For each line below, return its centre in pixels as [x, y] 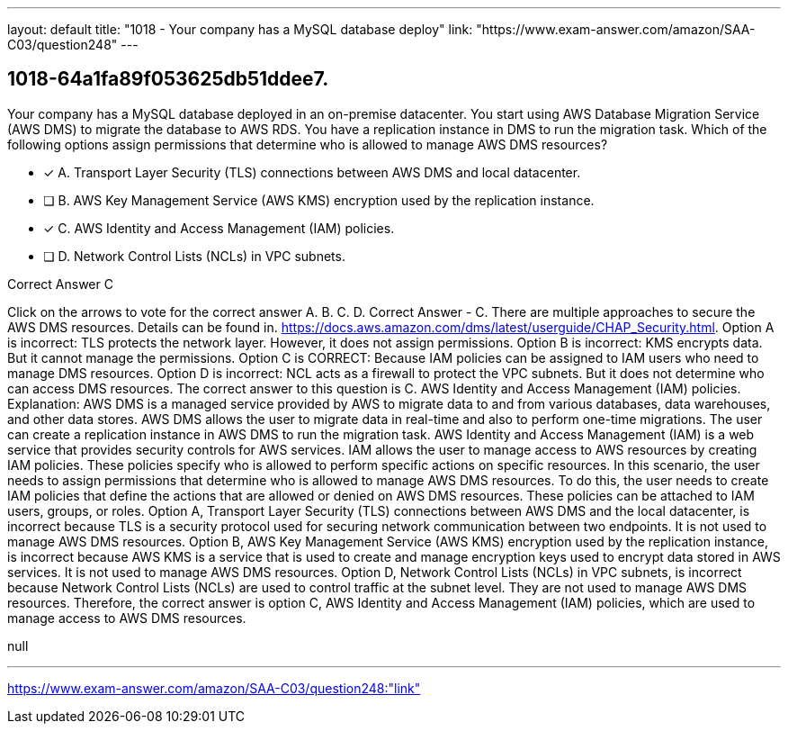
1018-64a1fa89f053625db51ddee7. [168, 79]
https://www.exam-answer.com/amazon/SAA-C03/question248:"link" [214, 688]
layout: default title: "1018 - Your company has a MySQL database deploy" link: [240, 29]
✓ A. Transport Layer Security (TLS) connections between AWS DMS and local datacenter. [312, 172]
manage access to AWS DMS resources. [127, 618]
